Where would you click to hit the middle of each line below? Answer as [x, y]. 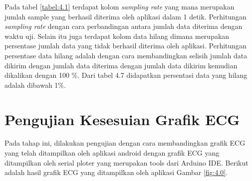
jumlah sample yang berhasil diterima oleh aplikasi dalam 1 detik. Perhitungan [126, 16]
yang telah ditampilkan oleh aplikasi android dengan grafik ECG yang [112, 153]
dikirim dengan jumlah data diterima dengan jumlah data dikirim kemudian [121, 65]
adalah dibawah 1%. [35, 85]
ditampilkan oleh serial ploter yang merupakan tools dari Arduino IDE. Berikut [126, 162]
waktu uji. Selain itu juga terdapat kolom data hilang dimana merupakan [117, 36]
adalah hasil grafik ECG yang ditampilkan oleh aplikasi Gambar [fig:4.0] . [116, 172]
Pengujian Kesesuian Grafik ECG [122, 119]
